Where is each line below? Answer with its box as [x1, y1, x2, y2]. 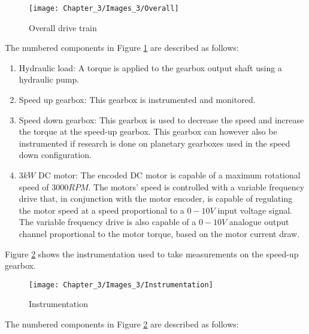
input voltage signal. [217, 204, 292, 216]
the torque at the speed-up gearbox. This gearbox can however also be [19, 125, 277, 138]
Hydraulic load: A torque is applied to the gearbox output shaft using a [19, 61, 282, 74]
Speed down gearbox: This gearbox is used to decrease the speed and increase [19, 113, 304, 126]
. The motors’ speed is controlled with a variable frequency [88, 180, 305, 193]
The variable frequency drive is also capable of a [19, 215, 196, 228]
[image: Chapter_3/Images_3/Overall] [29, 4, 179, 13]
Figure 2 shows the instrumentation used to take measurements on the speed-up [5, 247, 299, 260]
